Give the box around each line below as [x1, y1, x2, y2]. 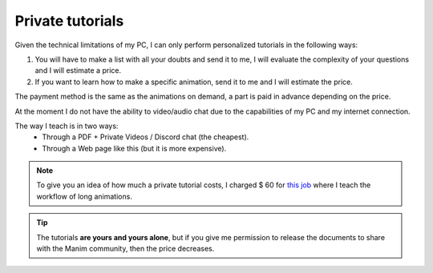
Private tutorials [14, 12, 124, 30]
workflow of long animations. [36, 191, 132, 201]
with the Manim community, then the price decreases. [36, 244, 215, 254]
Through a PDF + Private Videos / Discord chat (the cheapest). [42, 132, 249, 142]
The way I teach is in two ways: [14, 121, 119, 130]
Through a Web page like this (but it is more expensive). [42, 143, 227, 153]
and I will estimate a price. [34, 66, 122, 75]
